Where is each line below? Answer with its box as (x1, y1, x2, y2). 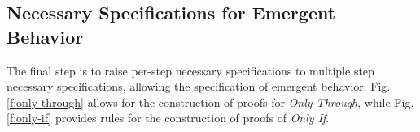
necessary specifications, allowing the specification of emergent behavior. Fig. (7, 78, 391, 95)
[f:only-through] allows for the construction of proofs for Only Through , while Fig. (7, 93, 414, 110)
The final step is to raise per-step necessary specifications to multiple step (7, 62, 374, 79)
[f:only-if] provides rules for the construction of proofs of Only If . (7, 109, 330, 126)
